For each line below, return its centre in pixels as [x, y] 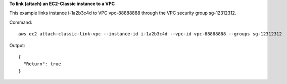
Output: [17, 45]
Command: [21, 22]
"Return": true [42, 64]
